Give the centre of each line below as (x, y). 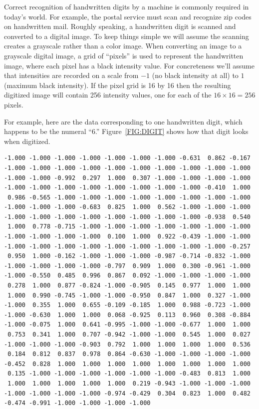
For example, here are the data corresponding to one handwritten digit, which (123, 121)
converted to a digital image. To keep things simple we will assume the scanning (127, 36)
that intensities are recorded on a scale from (71, 75)
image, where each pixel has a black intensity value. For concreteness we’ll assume (129, 65)
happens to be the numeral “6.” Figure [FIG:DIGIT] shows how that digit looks (126, 131)
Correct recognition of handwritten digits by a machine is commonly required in (127, 6)
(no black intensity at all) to (195, 75)
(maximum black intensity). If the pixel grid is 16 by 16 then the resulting (118, 85)
